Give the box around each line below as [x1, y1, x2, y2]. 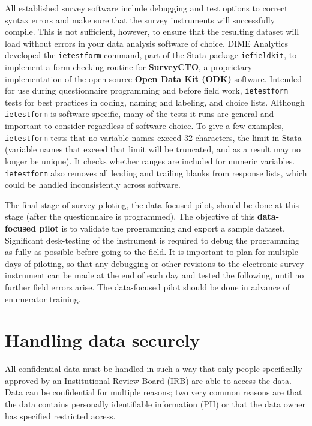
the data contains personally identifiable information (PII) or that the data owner [5, 398, 306, 410]
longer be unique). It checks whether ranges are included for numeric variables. [5, 154, 295, 167]
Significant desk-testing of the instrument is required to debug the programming [5, 233, 299, 246]
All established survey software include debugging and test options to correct [5, 2, 288, 14]
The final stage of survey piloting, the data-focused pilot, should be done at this [5, 198, 299, 211]
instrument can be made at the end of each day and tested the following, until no [5, 269, 304, 281]
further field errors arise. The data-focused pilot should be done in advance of [5, 280, 290, 293]
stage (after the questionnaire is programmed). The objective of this [5, 210, 255, 223]
